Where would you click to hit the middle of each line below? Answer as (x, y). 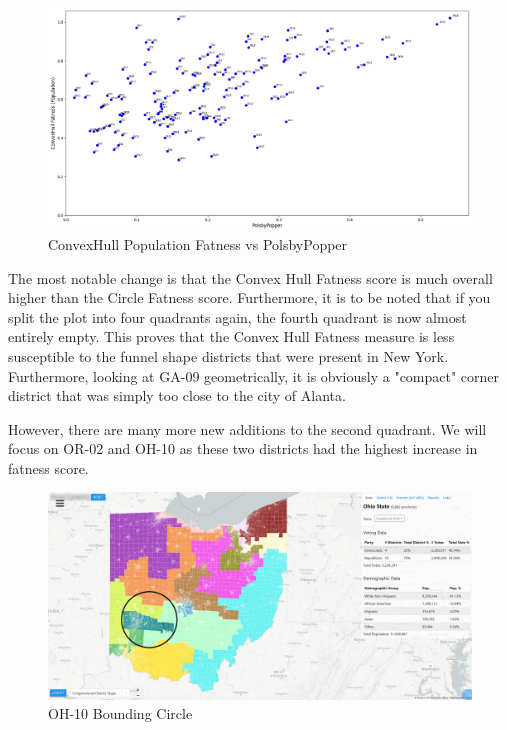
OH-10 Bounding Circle (120, 713)
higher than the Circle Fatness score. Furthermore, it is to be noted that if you (249, 297)
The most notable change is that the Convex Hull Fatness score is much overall (250, 277)
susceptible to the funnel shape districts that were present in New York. (228, 355)
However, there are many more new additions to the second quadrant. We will (247, 428)
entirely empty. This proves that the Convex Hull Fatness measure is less (231, 336)
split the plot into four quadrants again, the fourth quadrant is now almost (237, 316)
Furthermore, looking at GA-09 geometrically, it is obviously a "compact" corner (254, 375)
